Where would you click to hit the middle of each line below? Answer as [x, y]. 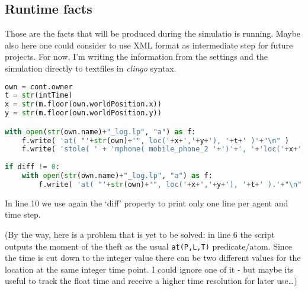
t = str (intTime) [39, 96]
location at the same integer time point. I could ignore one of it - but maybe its [149, 269]
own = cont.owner [39, 87]
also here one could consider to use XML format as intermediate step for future [149, 45]
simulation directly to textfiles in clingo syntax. [91, 68]
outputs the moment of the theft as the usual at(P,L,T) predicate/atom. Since [149, 246]
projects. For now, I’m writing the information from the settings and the [136, 56]
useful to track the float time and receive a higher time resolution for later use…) [151, 281]
